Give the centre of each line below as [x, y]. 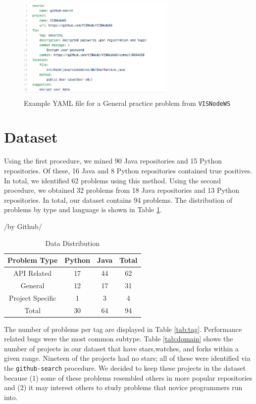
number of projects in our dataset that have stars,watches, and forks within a [121, 348]
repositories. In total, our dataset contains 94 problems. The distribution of [118, 200]
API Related [32, 273]
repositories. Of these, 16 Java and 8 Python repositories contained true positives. [128, 170]
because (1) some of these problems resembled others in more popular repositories [128, 377]
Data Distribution [72, 243]
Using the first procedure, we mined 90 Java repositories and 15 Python [113, 161]
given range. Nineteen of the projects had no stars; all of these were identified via [127, 358]
